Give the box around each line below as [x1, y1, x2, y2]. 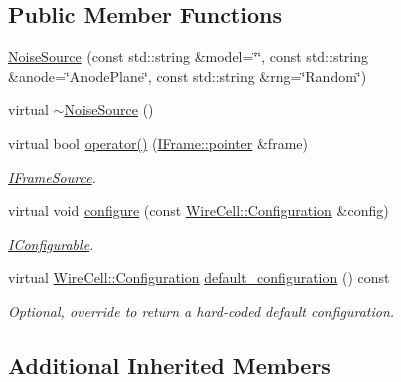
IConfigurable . [8, 233, 94, 254]
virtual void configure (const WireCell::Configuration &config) [8, 200, 389, 221]
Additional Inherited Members [8, 349, 331, 380]
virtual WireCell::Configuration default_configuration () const [8, 267, 390, 288]
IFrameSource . [8, 166, 96, 187]
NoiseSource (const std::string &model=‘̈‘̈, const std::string [8, 46, 369, 67]
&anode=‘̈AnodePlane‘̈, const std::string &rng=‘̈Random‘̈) [8, 65, 367, 86]
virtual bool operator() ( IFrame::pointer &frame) [8, 132, 308, 153]
